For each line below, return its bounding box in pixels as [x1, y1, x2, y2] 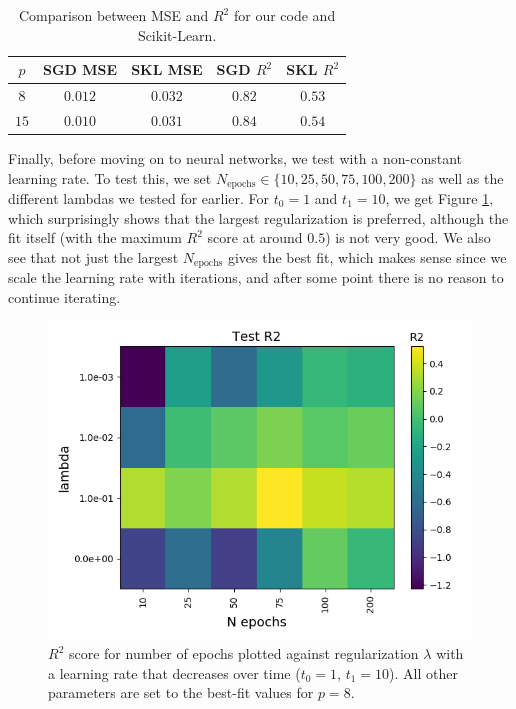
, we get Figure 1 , [385, 188, 494, 209]
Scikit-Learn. [137, 24, 217, 45]
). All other [389, 662, 458, 683]
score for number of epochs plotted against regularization [68, 643, 419, 664]
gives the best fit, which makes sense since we [227, 246, 507, 267]
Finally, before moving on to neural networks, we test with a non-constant [8, 147, 462, 168]
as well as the [421, 167, 504, 188]
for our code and [233, 5, 336, 25]
